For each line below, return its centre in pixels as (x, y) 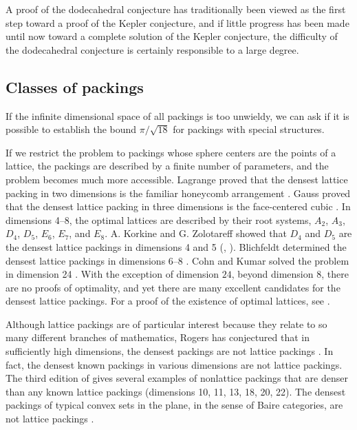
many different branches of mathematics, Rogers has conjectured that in (158, 337)
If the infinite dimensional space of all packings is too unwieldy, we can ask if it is (177, 115)
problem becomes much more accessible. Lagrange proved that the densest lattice (177, 179)
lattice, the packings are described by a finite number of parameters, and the (167, 166)
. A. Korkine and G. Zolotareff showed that (196, 233)
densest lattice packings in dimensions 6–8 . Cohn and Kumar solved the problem (177, 260)
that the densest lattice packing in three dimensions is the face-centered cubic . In (178, 206)
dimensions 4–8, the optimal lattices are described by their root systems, (159, 219)
